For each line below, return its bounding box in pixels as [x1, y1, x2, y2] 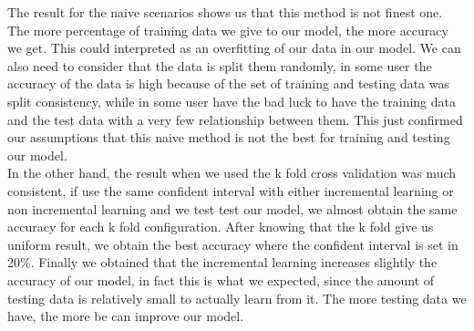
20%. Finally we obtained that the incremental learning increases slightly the [7, 253, 438, 272]
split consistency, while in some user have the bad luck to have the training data [7, 91, 456, 110]
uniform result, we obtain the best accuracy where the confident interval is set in [7, 234, 459, 253]
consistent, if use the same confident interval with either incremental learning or [7, 181, 454, 200]
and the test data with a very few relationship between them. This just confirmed [7, 109, 463, 129]
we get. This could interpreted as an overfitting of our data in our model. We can [7, 38, 461, 57]
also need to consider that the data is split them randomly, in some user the [7, 56, 432, 75]
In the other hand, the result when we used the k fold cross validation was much [7, 163, 457, 182]
